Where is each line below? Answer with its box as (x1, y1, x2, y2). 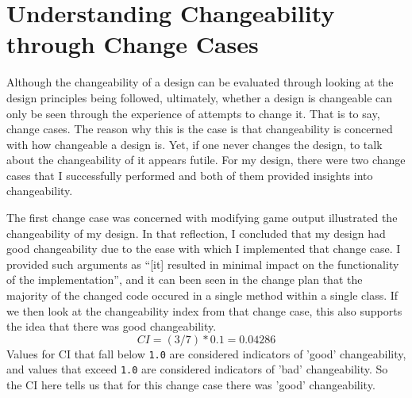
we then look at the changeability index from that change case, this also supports (6, 302, 402, 319)
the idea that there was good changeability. (6, 318, 217, 335)
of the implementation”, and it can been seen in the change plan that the (6, 271, 363, 288)
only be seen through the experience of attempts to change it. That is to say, (6, 105, 380, 121)
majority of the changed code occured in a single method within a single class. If (6, 287, 399, 304)
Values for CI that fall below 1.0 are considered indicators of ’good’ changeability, (6, 345, 406, 362)
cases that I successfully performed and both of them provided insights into (6, 166, 373, 183)
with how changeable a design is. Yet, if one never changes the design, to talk (6, 136, 383, 152)
